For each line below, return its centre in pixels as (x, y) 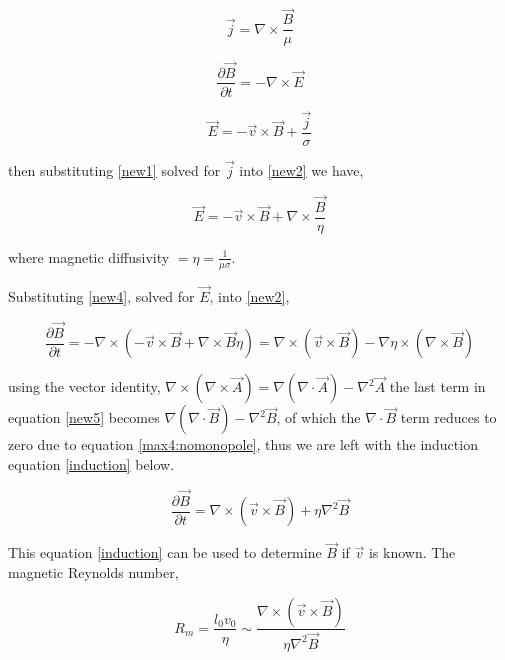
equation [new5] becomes (84, 417)
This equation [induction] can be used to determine (165, 552)
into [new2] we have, (301, 170)
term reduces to (448, 417)
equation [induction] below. (91, 463)
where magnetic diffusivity (89, 256)
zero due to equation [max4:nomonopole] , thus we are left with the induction (243, 444)
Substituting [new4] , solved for (101, 295)
